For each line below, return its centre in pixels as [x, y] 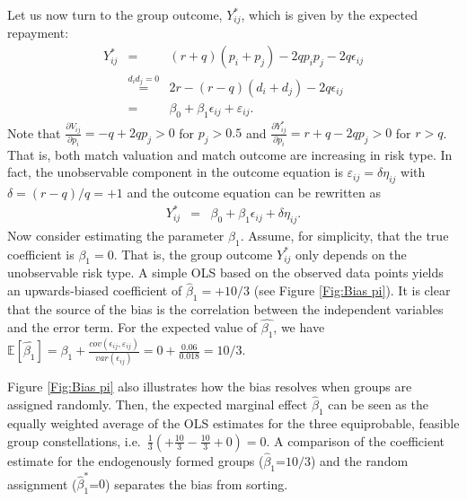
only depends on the [351, 254]
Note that [34, 132]
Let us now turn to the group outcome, [115, 14]
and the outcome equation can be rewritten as [254, 192]
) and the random [359, 460]
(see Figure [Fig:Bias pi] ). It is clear [352, 290]
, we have [299, 326]
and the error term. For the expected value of [132, 326]
